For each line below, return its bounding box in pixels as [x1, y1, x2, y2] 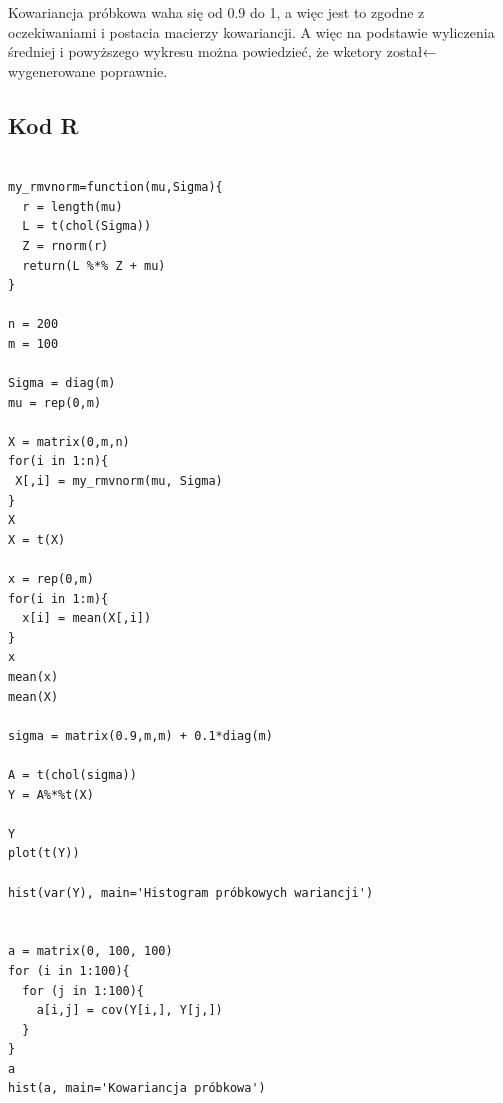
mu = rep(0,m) [8, 395, 102, 410]
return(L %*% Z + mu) [22, 258, 166, 273]
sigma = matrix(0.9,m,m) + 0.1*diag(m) [8, 728, 273, 743]
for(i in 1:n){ [8, 454, 109, 469]
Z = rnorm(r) [22, 238, 109, 253]
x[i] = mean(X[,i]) [22, 611, 152, 626]
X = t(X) [8, 532, 66, 547]
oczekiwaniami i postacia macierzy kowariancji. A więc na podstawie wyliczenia [8, 21, 495, 42]
